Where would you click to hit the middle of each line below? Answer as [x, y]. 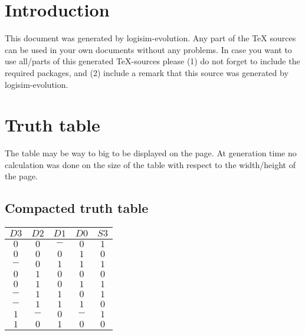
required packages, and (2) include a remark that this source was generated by [147, 72]
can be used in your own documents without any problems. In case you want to [148, 49]
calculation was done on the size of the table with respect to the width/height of [150, 164]
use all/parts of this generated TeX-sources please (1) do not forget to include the [152, 61]
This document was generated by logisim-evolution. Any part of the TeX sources [150, 38]
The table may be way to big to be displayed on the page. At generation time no [151, 153]
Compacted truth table [77, 208]
